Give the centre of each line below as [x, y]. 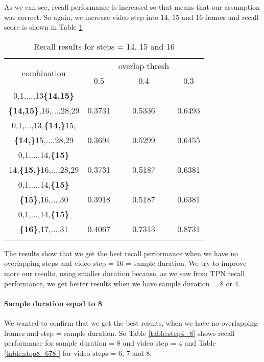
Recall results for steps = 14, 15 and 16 [104, 46]
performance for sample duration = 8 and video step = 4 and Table [110, 343]
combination [44, 73]
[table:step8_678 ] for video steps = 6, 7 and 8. [78, 353]
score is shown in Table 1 [43, 27]
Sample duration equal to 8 [53, 303]
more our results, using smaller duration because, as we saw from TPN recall [125, 273]
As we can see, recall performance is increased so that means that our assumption [132, 7]
